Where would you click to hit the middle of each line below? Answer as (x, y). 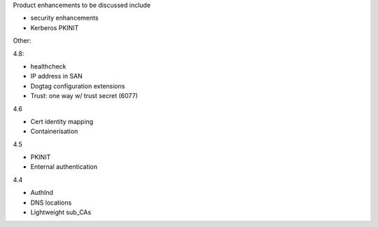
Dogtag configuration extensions (78, 86)
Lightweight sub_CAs (61, 212)
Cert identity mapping (62, 121)
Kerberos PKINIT (55, 27)
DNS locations (51, 202)
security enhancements (64, 18)
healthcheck (48, 66)
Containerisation (54, 131)
